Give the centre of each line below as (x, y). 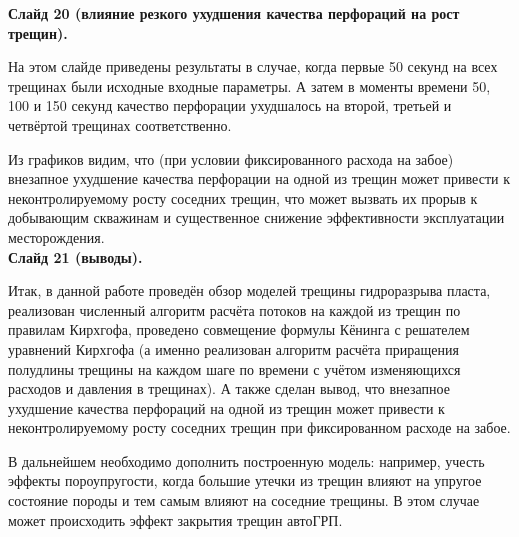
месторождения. (56, 236)
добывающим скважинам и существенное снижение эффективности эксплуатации (256, 217)
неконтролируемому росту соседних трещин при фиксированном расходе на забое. (259, 427)
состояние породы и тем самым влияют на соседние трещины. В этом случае (244, 500)
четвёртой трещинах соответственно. (120, 124)
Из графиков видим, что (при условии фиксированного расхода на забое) (231, 158)
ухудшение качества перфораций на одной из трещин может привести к (226, 407)
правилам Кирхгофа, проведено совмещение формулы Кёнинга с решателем (239, 329)
